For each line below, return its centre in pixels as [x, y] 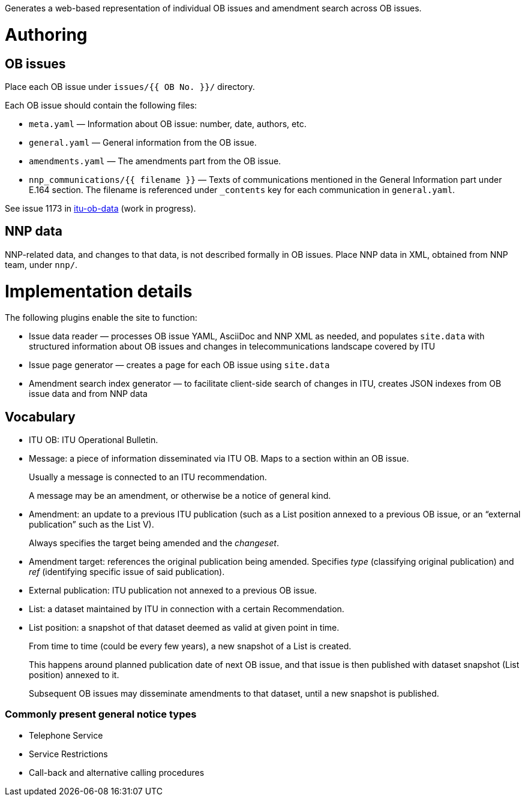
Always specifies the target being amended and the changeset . [154, 543]
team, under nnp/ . [41, 264]
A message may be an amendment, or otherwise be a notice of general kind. [180, 496]
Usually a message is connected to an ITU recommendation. [148, 477]
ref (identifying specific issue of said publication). [127, 572]
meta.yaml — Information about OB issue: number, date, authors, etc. [168, 124]
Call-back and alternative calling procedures [117, 772]
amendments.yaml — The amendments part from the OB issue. [155, 161]
